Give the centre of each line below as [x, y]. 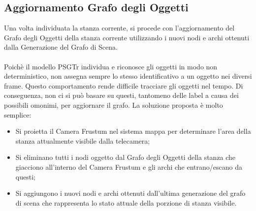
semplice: [18, 114]
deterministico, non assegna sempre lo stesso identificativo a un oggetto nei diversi [128, 76]
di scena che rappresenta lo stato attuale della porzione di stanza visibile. [126, 202]
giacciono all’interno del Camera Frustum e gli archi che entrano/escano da [129, 166]
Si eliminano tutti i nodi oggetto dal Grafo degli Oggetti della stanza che [126, 157]
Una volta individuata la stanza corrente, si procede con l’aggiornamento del [119, 28]
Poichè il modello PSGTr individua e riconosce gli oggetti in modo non [111, 66]
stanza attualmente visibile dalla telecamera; [83, 140]
